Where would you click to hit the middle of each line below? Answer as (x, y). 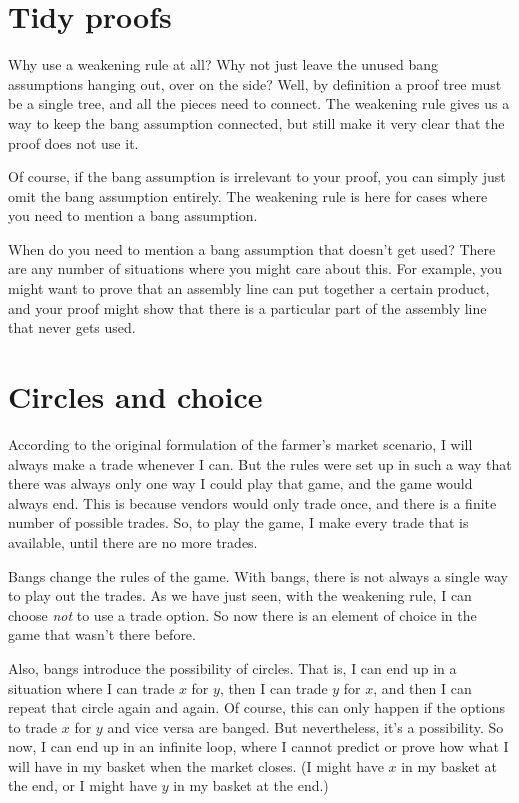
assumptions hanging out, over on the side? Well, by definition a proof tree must (255, 83)
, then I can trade (273, 687)
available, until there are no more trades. (133, 541)
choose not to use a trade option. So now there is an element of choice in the (242, 614)
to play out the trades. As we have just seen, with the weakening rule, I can (240, 595)
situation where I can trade (91, 687)
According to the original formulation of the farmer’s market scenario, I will (240, 443)
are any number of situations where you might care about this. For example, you (255, 268)
